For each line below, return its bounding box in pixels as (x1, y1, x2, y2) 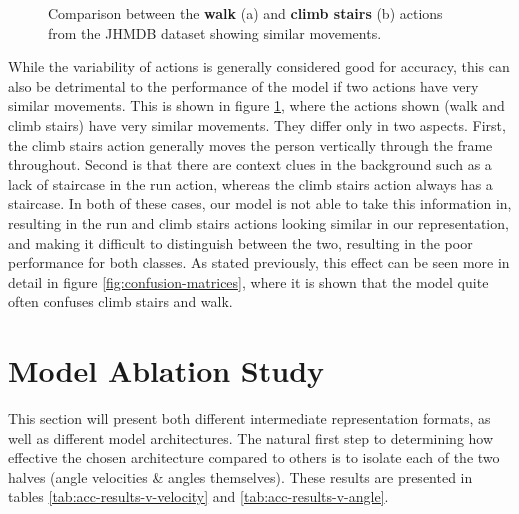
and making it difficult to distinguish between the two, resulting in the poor (8, 232, 473, 253)
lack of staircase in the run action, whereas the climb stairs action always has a (8, 173, 493, 194)
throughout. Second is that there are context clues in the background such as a (8, 154, 492, 175)
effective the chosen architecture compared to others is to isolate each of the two (8, 447, 500, 468)
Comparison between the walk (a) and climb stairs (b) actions (48, 3, 443, 23)
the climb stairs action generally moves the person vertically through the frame (8, 134, 493, 155)
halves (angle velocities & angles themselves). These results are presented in (8, 466, 473, 487)
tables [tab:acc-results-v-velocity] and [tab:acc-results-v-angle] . (8, 486, 389, 507)
